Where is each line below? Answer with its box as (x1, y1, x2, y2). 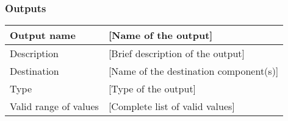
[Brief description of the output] (108, 46, 245, 61)
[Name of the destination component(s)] (108, 64, 279, 78)
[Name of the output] (108, 28, 213, 43)
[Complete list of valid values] (108, 99, 235, 114)
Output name (10, 28, 76, 43)
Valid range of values (10, 99, 99, 114)
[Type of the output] (108, 81, 196, 96)
